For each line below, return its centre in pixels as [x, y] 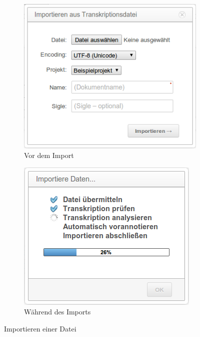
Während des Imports [57, 312]
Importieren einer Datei [40, 328]
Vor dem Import [49, 155]
